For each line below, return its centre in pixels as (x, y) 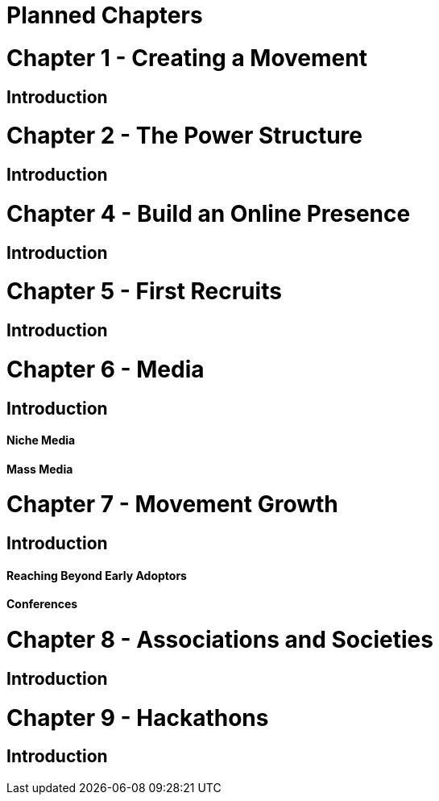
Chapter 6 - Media (106, 369)
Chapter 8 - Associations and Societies (220, 640)
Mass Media (40, 469)
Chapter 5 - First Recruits (144, 292)
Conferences (42, 604)
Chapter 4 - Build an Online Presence (209, 213)
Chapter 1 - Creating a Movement (187, 58)
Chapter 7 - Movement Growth (172, 505)
